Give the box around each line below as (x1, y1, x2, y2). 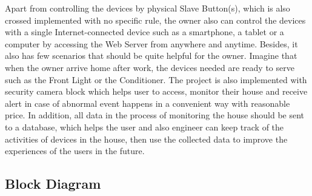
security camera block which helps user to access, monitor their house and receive (5, 85, 308, 98)
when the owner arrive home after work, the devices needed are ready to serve (5, 61, 294, 73)
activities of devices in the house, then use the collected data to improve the (5, 132, 288, 145)
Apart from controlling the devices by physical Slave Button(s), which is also (5, 2, 290, 14)
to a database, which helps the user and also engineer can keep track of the (5, 120, 284, 133)
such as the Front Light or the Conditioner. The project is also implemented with (5, 73, 307, 86)
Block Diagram (5, 174, 101, 193)
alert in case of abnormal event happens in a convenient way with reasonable (5, 96, 290, 109)
